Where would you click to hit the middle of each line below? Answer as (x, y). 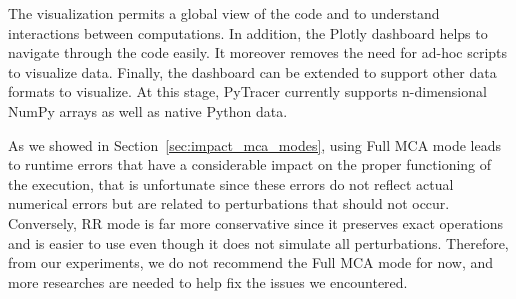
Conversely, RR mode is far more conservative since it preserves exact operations (256, 222)
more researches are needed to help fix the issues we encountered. (208, 281)
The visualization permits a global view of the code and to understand (224, 13)
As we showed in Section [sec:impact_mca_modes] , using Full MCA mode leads (254, 144)
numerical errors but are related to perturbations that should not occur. (229, 203)
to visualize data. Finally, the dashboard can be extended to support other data (252, 71)
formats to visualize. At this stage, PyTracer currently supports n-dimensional (247, 91)
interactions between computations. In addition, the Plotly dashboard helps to (248, 32)
